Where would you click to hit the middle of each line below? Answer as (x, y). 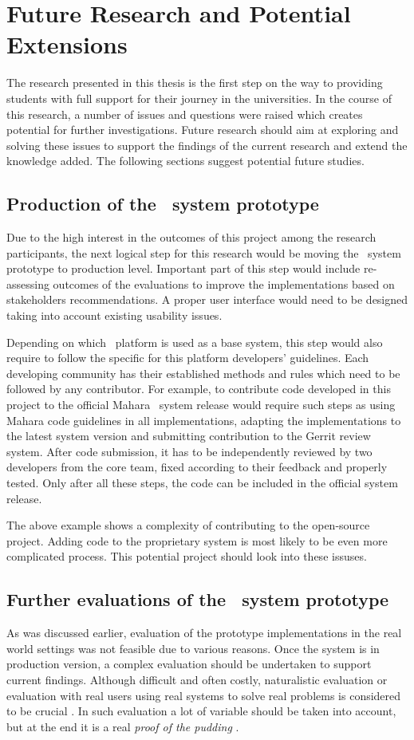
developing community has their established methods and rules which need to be (203, 373)
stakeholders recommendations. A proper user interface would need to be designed (207, 299)
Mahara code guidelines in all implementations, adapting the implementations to (204, 420)
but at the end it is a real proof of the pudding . (123, 726)
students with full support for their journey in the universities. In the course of (199, 98)
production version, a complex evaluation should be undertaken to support (189, 664)
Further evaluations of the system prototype (198, 599)
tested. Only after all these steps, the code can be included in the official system (202, 482)
